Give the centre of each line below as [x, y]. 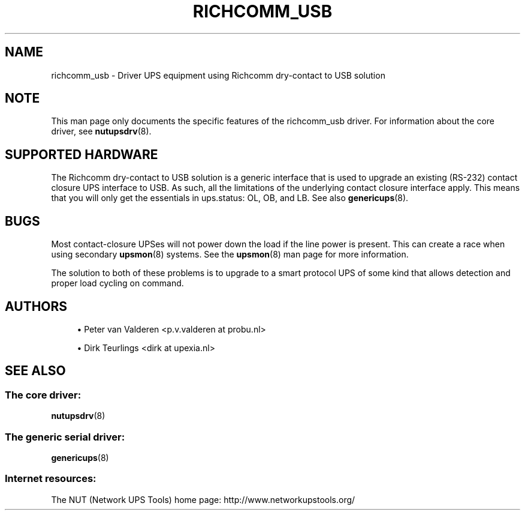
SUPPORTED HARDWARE [82, 154]
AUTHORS [36, 306]
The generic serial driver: [65, 437]
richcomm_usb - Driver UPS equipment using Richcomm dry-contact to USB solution [218, 75]
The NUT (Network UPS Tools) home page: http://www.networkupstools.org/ [203, 499]
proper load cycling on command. [117, 283]
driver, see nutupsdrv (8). [101, 131]
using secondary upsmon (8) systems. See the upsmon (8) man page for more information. [230, 254]
